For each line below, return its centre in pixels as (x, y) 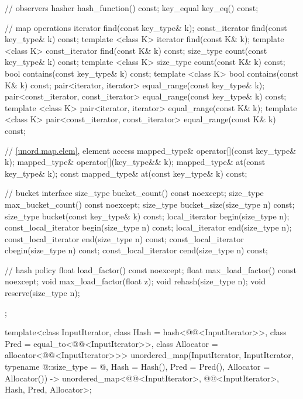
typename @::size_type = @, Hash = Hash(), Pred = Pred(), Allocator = (137, 367)
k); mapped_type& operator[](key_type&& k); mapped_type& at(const (135, 162)
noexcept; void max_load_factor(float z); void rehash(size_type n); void (135, 281)
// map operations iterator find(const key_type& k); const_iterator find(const (146, 27)
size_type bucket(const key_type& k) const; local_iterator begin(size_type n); (147, 216)
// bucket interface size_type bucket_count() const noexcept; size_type (134, 193)
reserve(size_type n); (42, 293)
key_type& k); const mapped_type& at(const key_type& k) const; (126, 173)
